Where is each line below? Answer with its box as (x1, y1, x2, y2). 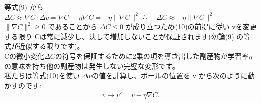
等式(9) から (4, 2, 44, 12)
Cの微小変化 (4, 50, 45, 61)
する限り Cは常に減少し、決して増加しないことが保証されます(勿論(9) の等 (4, 31, 251, 41)
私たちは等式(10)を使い (4, 70, 80, 81)
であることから (48, 21, 98, 32)
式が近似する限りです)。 (4, 41, 84, 51)
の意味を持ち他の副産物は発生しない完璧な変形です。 (4, 60, 180, 71)
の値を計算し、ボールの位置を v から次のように (92, 70, 248, 81)
